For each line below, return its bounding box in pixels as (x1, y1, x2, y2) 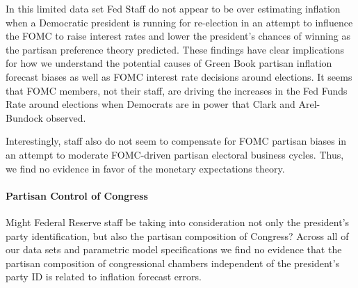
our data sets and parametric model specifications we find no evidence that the (6, 242, 342, 257)
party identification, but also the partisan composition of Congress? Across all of (6, 228, 349, 243)
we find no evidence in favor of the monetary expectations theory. (6, 161, 285, 175)
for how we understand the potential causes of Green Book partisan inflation (6, 56, 332, 70)
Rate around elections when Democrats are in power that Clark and (6, 97, 295, 111)
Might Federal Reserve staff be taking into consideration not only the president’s (6, 214, 350, 229)
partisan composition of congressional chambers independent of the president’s (6, 255, 340, 270)
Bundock (6, 110, 43, 125)
